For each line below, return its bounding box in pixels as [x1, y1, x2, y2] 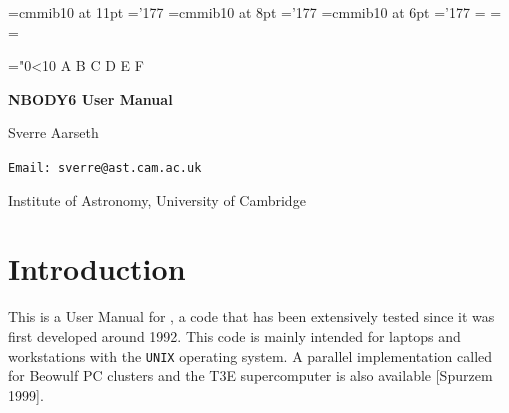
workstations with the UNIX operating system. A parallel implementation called [8, 345, 493, 366]
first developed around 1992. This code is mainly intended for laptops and [8, 325, 461, 346]
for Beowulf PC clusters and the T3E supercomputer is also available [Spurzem [8, 365, 493, 386]
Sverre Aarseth [8, 122, 99, 143]
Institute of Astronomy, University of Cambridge [8, 189, 306, 210]
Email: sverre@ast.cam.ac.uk [8, 160, 202, 175]
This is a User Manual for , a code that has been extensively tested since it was [8, 306, 495, 327]
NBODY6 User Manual [8, 88, 173, 109]
